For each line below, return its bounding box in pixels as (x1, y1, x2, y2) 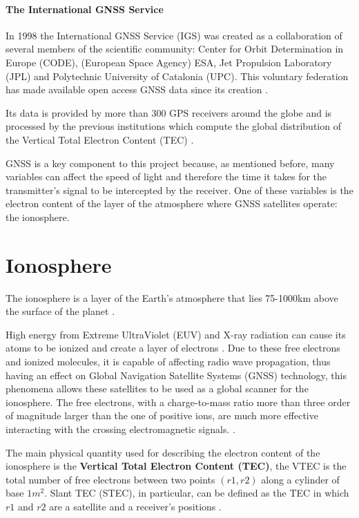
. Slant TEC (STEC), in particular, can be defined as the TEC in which (44, 486, 349, 500)
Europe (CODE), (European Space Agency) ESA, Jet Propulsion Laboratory (6, 55, 332, 69)
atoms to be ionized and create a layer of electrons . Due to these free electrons (6, 340, 340, 355)
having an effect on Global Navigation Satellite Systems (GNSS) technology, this (6, 367, 347, 382)
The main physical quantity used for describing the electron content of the (6, 445, 320, 459)
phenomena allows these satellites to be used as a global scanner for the (6, 381, 309, 396)
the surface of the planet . (6, 304, 115, 318)
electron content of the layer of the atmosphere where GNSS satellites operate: (6, 196, 338, 211)
